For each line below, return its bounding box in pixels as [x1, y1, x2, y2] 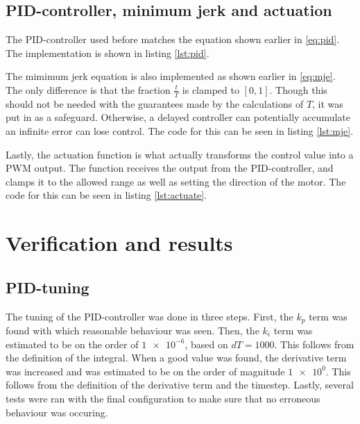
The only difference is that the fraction [6, 82, 171, 97]
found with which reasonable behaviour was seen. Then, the [6, 323, 259, 337]
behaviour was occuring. [6, 405, 108, 419]
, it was [312, 96, 343, 111]
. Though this [269, 82, 327, 97]
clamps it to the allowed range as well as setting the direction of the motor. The [6, 174, 346, 188]
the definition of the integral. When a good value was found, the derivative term [6, 350, 347, 365]
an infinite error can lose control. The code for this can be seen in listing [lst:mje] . [6, 124, 354, 138]
